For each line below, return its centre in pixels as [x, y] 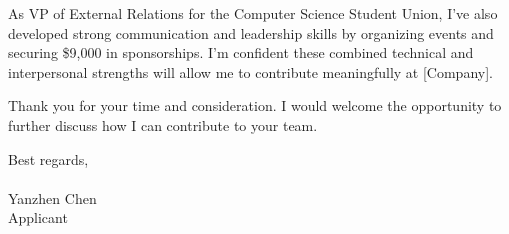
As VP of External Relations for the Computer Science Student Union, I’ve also [253, 13]
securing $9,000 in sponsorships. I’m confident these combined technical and [241, 52]
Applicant [38, 217]
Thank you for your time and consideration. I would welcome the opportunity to [255, 105]
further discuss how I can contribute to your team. [163, 124]
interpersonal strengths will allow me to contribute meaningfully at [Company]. [250, 71]
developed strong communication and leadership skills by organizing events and [251, 32]
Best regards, [48, 158]
